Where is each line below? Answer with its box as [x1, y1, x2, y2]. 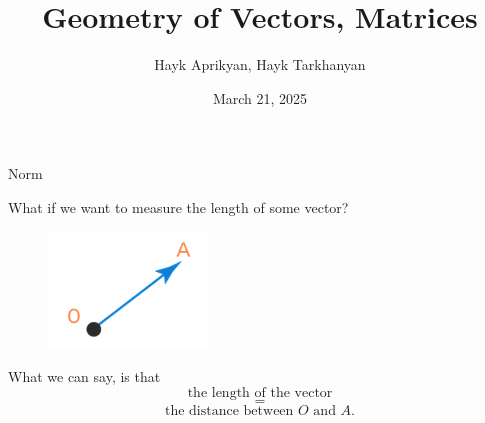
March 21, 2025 [212, 87, 308, 108]
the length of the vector [187, 385, 333, 400]
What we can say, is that [8, 366, 161, 387]
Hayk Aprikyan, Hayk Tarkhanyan [154, 54, 366, 75]
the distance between [164, 403, 294, 418]
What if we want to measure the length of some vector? [8, 196, 349, 217]
